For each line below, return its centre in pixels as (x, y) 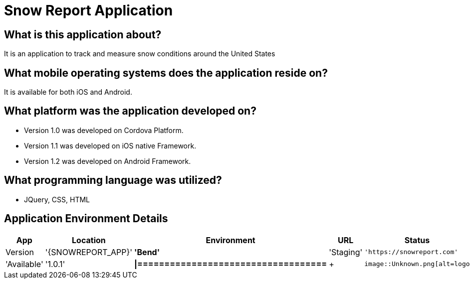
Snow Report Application (89, 10)
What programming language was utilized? (113, 180)
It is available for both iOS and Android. (68, 92)
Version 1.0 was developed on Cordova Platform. (104, 130)
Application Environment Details (86, 219)
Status (417, 240)
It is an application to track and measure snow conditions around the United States (140, 54)
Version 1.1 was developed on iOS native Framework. (110, 145)
